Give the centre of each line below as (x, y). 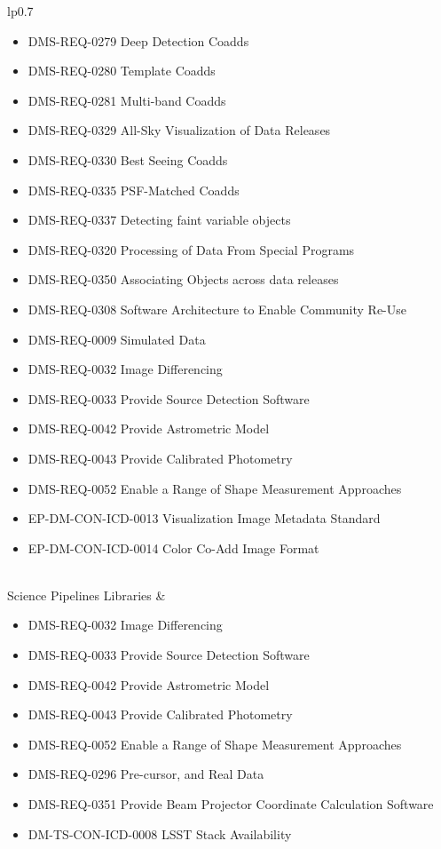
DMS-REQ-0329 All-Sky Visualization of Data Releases (179, 130)
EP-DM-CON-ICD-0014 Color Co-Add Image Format (173, 547)
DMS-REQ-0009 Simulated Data (117, 339)
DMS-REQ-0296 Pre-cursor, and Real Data (146, 774)
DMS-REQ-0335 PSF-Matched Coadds (134, 190)
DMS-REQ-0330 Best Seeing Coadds (128, 159)
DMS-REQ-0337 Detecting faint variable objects (159, 220)
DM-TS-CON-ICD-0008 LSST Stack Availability (160, 833)
